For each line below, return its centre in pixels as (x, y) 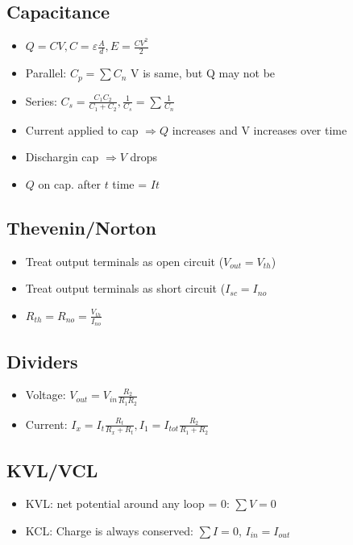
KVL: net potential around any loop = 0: (127, 503)
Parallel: (46, 73)
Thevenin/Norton (81, 227)
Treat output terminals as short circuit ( (125, 288)
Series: (41, 100)
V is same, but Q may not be (203, 73)
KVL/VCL (52, 470)
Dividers (42, 361)
